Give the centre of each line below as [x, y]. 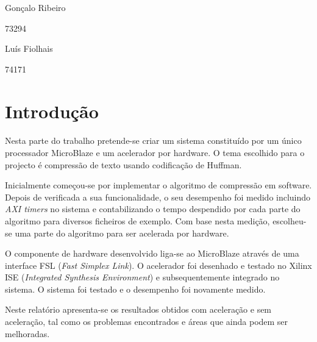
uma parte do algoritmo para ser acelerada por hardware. [122, 233]
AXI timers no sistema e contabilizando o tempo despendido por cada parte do [153, 209]
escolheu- [290, 220]
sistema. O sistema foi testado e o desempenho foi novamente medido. [135, 289]
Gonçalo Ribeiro [35, 7]
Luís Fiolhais [29, 48]
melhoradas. [27, 333]
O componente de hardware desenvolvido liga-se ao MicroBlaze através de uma [152, 253]
